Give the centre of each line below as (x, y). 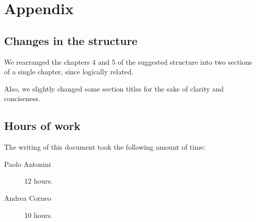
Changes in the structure (71, 40)
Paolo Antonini (28, 164)
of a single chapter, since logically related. (69, 72)
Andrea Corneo (28, 197)
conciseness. (22, 98)
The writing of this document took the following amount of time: (105, 147)
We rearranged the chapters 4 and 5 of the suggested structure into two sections (128, 61)
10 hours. (39, 215)
